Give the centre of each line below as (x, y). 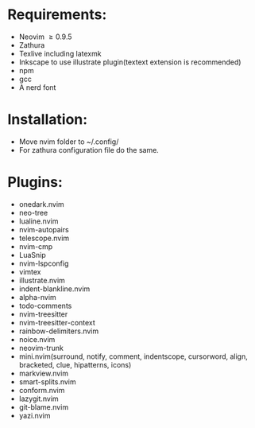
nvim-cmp (36, 246)
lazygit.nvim (39, 399)
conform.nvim (42, 390)
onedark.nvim (41, 204)
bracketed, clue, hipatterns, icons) (75, 364)
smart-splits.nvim (47, 381)
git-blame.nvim (44, 407)
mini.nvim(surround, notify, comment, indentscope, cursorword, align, (133, 356)
